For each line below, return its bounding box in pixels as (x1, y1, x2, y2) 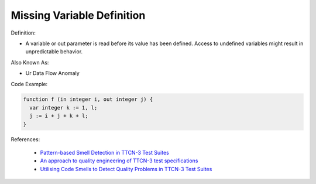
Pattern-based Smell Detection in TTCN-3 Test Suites (40, 149, 169, 156)
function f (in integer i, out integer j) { (23, 96, 153, 103)
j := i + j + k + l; (29, 113, 88, 120)
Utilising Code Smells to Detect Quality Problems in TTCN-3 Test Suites (40, 165, 212, 172)
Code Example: (11, 80, 48, 87)
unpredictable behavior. (25, 48, 83, 55)
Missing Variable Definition (11, 9, 146, 22)
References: (11, 135, 40, 143)
